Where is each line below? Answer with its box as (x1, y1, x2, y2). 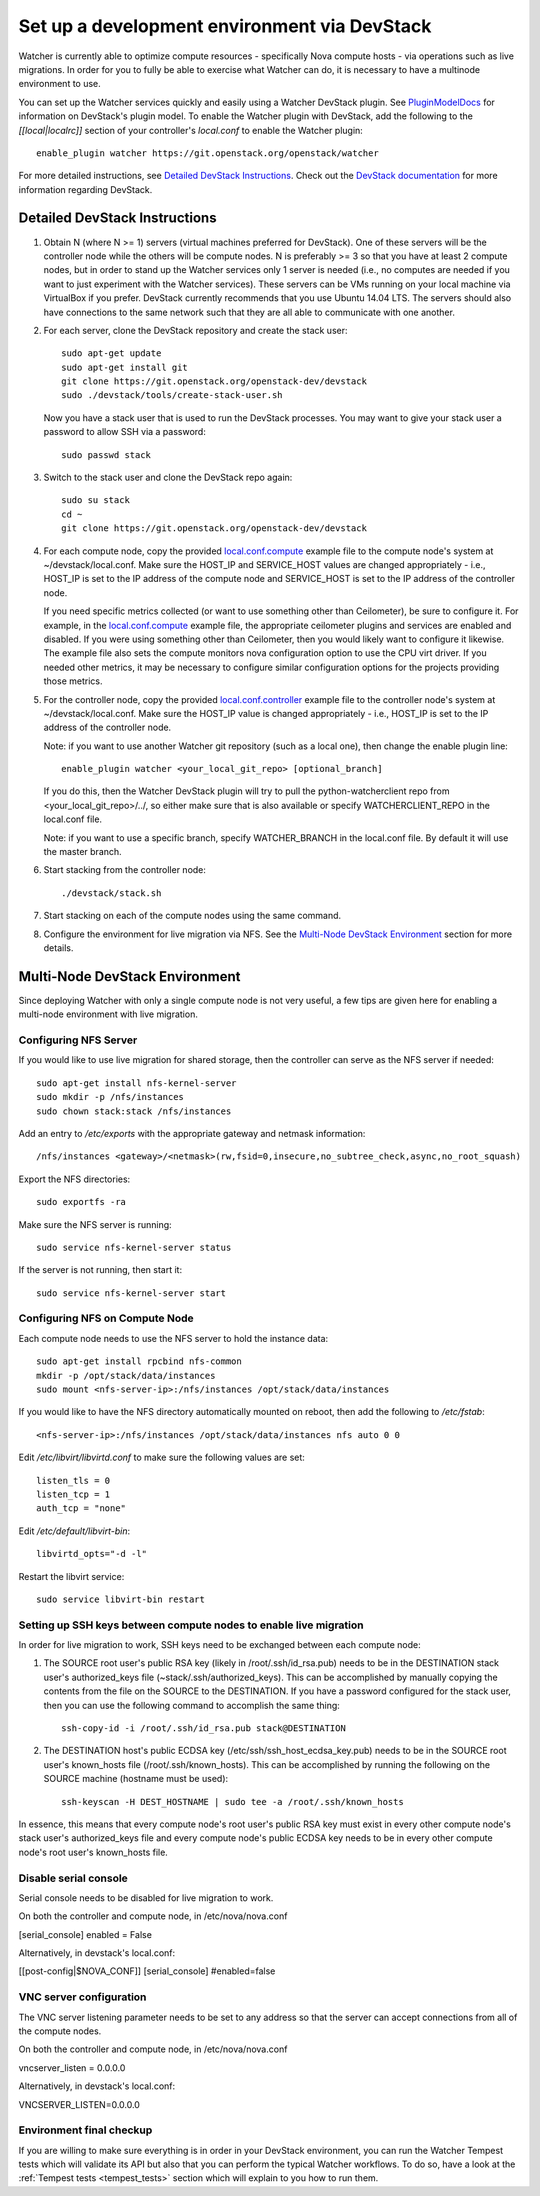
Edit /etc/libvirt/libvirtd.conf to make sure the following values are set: (18, 1451, 305, 1464)
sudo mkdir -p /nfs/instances (36, 1091, 185, 1103)
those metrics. (43, 675, 103, 687)
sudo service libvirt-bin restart (36, 1593, 205, 1605)
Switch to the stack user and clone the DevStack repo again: (43, 471, 293, 484)
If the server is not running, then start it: (18, 1264, 183, 1276)
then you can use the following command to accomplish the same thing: (43, 1699, 340, 1711)
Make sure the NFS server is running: (18, 1218, 172, 1230)
